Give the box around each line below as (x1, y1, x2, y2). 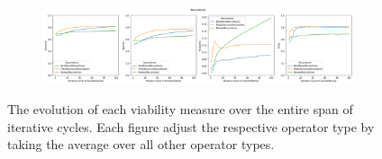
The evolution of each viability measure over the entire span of (7, 99, 353, 118)
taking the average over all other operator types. (7, 135, 275, 154)
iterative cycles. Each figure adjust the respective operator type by (7, 117, 375, 136)
